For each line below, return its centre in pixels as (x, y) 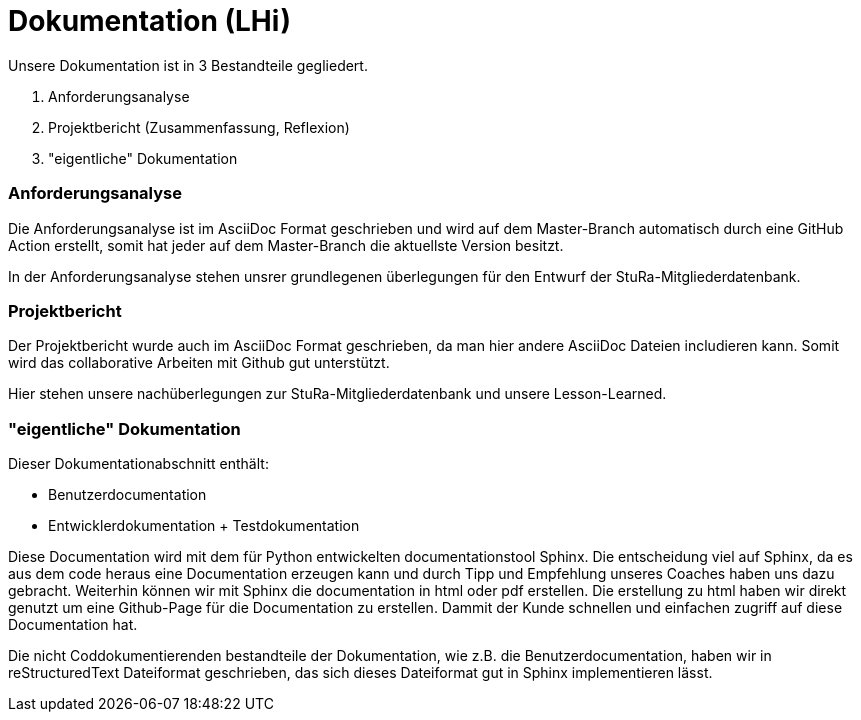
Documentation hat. (73, 624)
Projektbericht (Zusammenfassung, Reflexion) (199, 127)
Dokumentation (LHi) (149, 21)
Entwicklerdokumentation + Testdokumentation (204, 525)
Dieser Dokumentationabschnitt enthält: (138, 463)
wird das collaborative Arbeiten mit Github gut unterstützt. (199, 363)
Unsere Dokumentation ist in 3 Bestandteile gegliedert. (188, 65)
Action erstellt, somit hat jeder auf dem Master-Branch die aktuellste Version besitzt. (286, 245)
